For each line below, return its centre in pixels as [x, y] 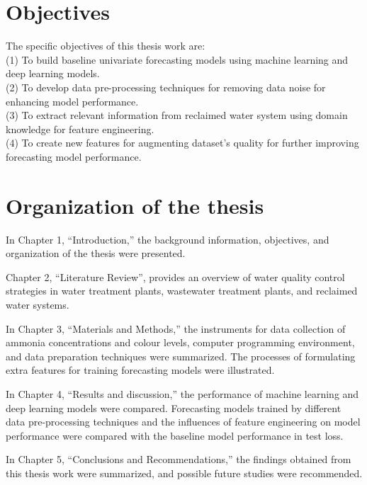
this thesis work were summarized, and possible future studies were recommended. [184, 473]
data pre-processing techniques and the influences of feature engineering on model [183, 422]
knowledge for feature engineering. [80, 129]
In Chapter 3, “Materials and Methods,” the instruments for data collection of [176, 328]
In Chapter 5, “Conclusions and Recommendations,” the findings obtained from [179, 459]
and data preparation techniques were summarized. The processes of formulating [181, 356]
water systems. [38, 304]
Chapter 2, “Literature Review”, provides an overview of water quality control [175, 276]
